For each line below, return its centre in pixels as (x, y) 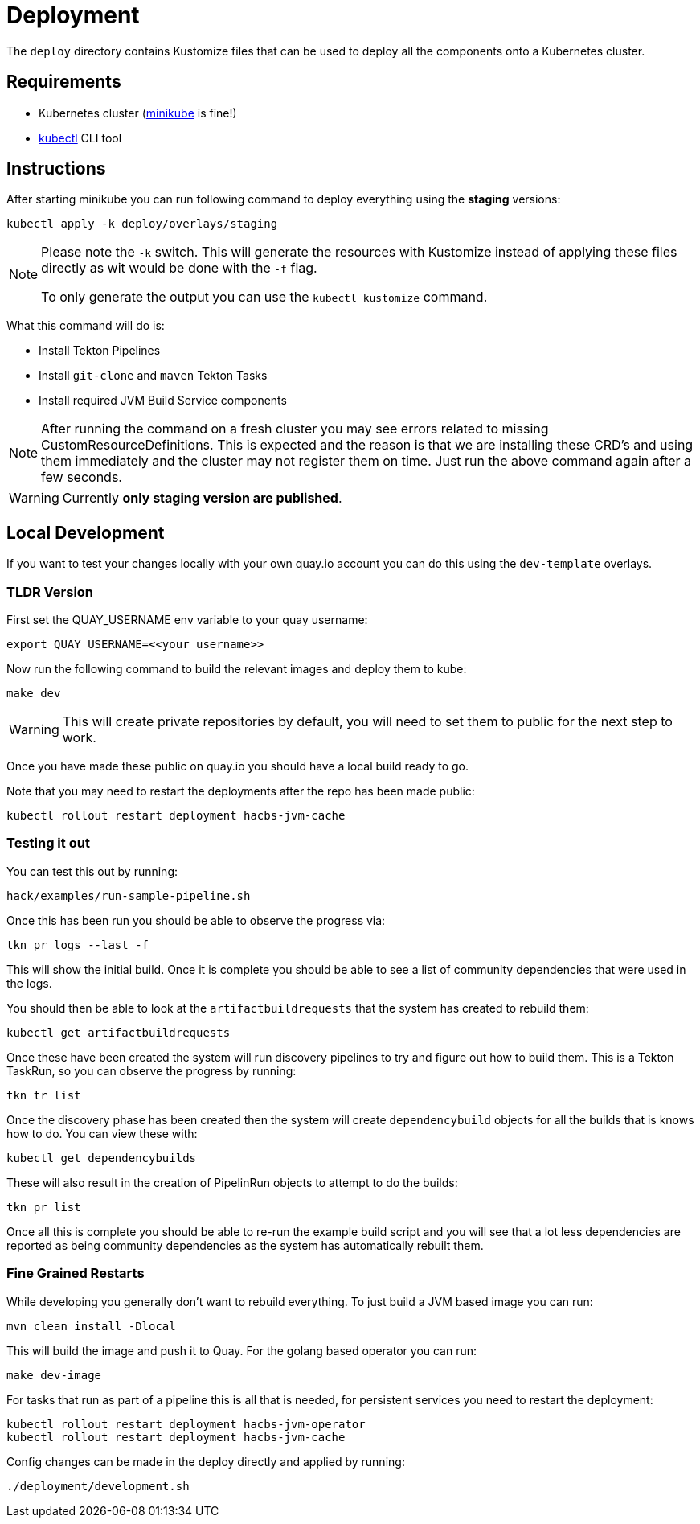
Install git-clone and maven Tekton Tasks (153, 376)
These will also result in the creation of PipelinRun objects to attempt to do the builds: (232, 1182)
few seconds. (82, 477)
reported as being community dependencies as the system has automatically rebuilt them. (245, 1245)
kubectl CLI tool (80, 138)
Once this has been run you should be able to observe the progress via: (196, 920)
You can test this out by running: (92, 871)
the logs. (29, 983)
